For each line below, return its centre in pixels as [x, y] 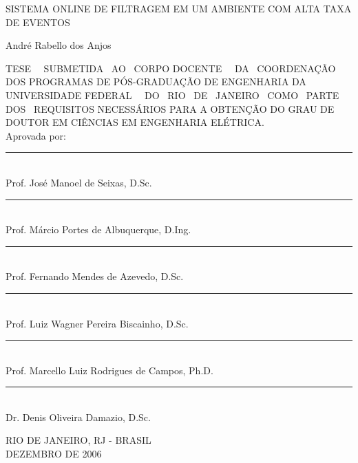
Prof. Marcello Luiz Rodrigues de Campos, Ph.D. [109, 370]
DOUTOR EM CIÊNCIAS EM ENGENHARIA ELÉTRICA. [135, 122]
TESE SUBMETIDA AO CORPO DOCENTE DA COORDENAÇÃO [171, 68]
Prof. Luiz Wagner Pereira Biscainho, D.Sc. [97, 323]
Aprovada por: [36, 135]
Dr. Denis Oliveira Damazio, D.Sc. [78, 417]
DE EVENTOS [38, 22]
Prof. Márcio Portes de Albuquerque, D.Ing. [98, 229]
